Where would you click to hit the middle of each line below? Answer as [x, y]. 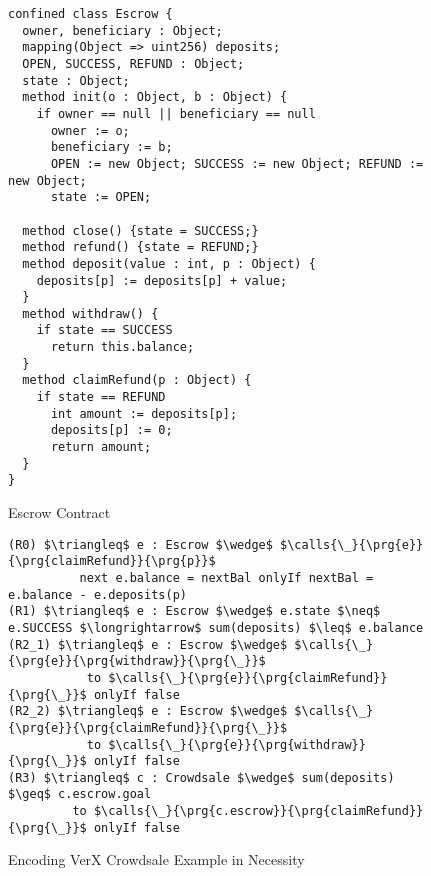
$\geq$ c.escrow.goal [80, 794]
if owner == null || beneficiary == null [176, 113]
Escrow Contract [59, 512]
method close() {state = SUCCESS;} [140, 230]
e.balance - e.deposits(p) [97, 594]
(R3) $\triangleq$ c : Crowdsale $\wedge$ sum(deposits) [201, 777]
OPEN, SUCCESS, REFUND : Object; [133, 63]
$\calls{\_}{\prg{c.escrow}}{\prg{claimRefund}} [258, 811]
